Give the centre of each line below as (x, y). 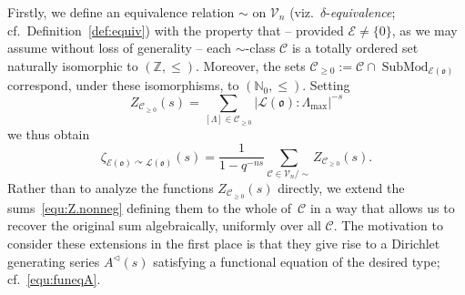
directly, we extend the (341, 187)
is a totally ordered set (355, 48)
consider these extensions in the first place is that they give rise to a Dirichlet (224, 243)
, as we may (425, 30)
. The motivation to (388, 225)
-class (260, 48)
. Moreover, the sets (251, 65)
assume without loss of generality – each (120, 48)
